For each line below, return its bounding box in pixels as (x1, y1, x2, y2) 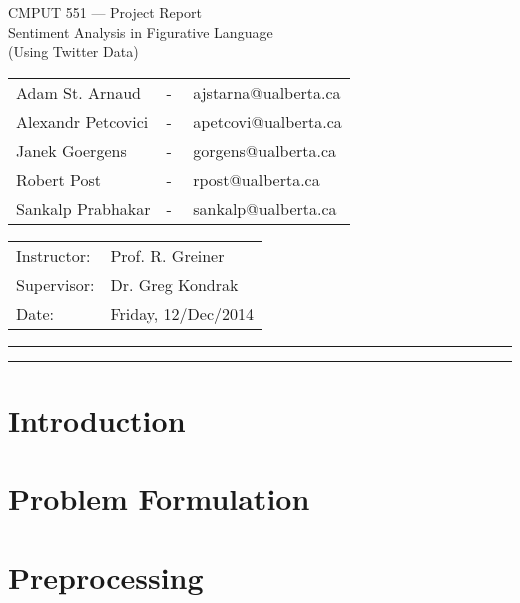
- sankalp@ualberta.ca (166, 196, 337, 220)
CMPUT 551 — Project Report (8, 2, 202, 22)
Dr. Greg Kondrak (110, 272, 239, 296)
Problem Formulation (8, 478, 310, 519)
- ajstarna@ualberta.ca (166, 80, 341, 104)
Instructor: (16, 243, 91, 267)
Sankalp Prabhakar (16, 196, 151, 220)
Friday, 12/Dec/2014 (110, 301, 255, 325)
